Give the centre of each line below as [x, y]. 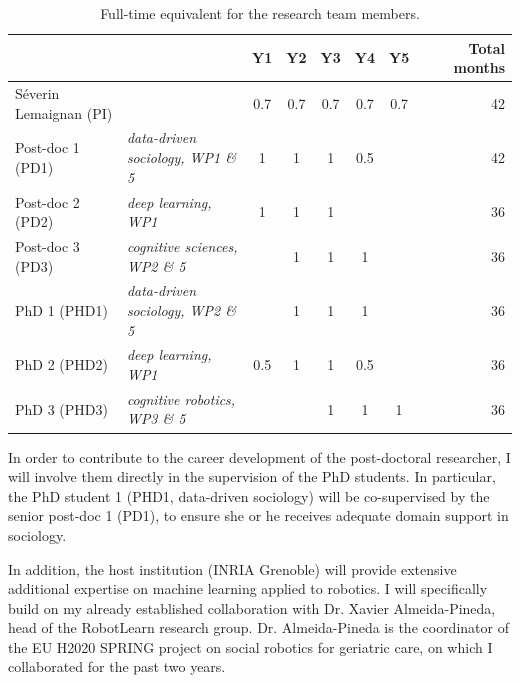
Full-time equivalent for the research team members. [260, 13]
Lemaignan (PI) [64, 112]
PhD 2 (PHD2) [61, 364]
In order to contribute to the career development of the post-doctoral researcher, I [259, 456]
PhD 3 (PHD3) [61, 408]
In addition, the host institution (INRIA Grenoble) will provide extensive [232, 568]
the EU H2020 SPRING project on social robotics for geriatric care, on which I [250, 646]
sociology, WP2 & [181, 309]
